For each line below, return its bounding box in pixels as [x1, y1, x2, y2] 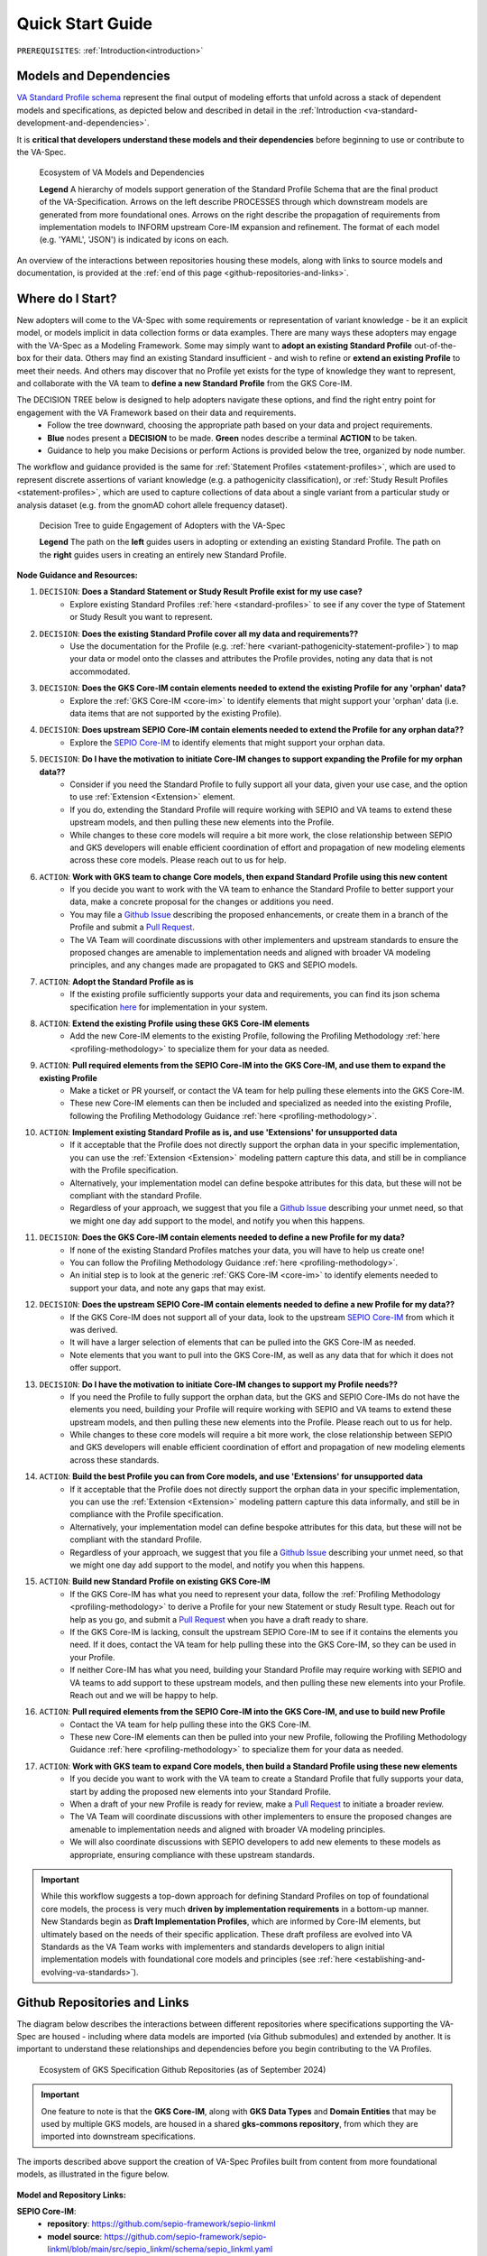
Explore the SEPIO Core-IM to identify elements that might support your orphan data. [69, 736, 385, 748]
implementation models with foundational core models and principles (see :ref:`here [41, 1954, 353, 1965]
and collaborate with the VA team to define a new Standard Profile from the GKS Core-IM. [16, 378, 353, 388]
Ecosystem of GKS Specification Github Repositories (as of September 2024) [39, 2064, 326, 2075]
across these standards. [69, 1454, 160, 1465]
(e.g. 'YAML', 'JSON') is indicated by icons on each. [39, 235, 229, 245]
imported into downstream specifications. [41, 2131, 196, 2142]
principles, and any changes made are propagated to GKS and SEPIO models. [69, 959, 358, 970]
